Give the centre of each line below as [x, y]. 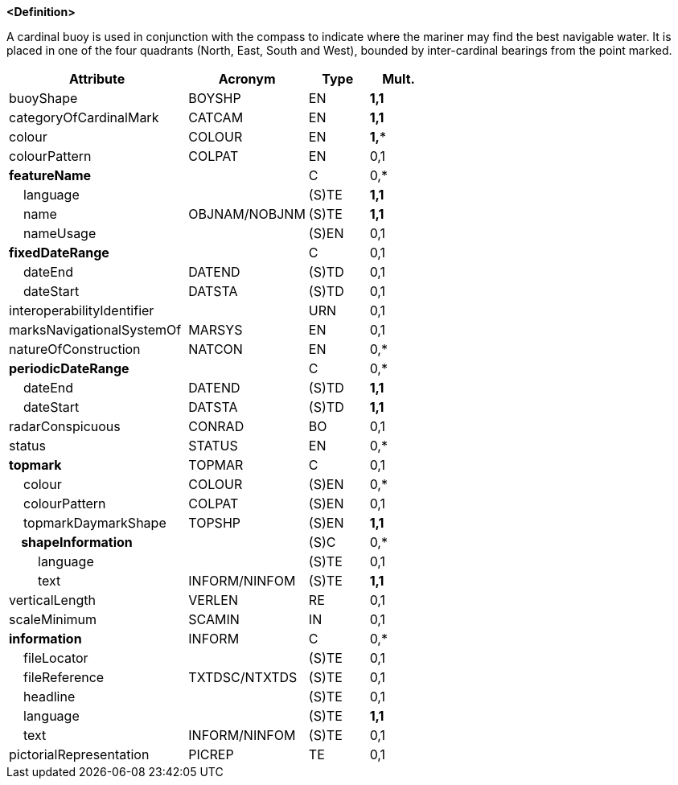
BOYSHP [215, 98]
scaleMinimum [53, 619]
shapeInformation [77, 542]
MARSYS [216, 330]
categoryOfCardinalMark [84, 117]
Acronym [247, 79]
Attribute [97, 79]
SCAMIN [214, 619]
